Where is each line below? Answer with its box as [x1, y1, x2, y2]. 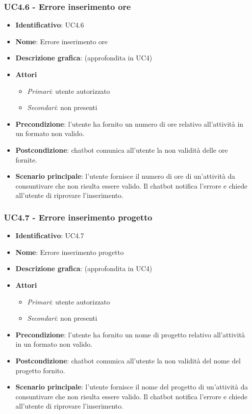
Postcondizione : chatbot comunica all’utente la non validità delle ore [15, 144, 228, 155]
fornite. [15, 154, 37, 165]
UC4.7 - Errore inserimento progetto [4, 211, 152, 223]
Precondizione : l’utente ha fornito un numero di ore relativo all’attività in [15, 118, 244, 129]
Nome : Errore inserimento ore [15, 36, 108, 46]
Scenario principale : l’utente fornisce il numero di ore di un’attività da [15, 171, 235, 181]
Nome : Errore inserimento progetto [15, 247, 124, 257]
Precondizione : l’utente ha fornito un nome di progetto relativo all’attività [15, 329, 245, 339]
